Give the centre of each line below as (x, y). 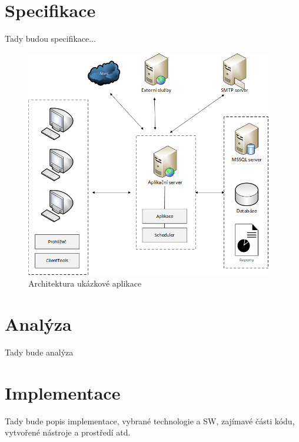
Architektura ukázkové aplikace (85, 283)
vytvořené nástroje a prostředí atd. (68, 432)
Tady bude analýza (39, 352)
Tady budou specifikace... (50, 39)
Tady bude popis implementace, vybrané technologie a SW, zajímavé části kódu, (150, 421)
